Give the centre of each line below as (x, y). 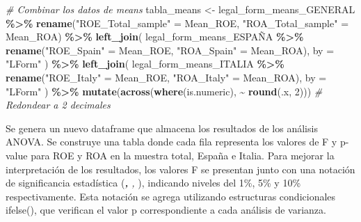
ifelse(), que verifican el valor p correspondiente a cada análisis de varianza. (166, 210)
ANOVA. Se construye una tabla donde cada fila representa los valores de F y (171, 142)
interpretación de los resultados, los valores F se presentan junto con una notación (180, 169)
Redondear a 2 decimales (58, 105)
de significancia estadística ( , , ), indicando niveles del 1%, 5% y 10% (153, 183)
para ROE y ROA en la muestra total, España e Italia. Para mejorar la (183, 155)
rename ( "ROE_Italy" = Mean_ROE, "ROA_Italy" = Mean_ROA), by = (166, 77)
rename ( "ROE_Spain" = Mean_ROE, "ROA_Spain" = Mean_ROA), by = (170, 50)
